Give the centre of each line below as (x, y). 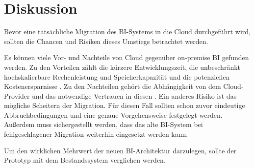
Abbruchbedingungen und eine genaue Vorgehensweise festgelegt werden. (113, 115)
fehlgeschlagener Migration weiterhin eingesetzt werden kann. (96, 134)
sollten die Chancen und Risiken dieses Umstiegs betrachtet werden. (106, 41)
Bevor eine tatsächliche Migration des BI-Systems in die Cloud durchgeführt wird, (127, 31)
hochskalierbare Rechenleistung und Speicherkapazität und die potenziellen (117, 76)
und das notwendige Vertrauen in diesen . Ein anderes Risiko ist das (134, 95)
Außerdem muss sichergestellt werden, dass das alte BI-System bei (103, 124)
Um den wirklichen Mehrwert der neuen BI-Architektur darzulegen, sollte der (120, 150)
